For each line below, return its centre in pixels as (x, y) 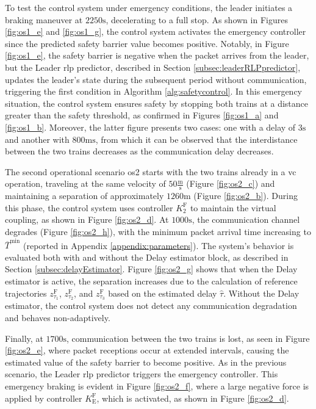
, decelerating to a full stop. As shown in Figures (197, 19)
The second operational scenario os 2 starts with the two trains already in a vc (151, 171)
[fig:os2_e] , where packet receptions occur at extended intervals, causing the (147, 350)
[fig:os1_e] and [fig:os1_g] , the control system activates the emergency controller (156, 31)
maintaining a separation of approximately (84, 196)
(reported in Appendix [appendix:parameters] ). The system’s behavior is (158, 245)
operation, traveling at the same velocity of (85, 183)
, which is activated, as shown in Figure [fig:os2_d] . (193, 398)
